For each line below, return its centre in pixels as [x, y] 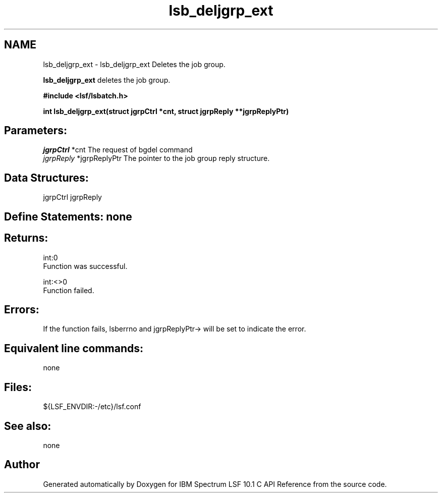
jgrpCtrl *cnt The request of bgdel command [118, 150]
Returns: [26, 238]
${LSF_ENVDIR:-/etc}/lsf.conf [92, 407]
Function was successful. [85, 266]
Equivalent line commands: [74, 348]
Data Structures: [46, 178]
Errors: [22, 309]
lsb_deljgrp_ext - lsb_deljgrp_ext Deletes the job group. [134, 64]
